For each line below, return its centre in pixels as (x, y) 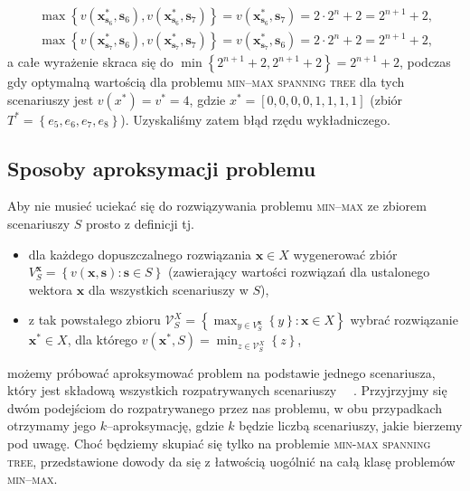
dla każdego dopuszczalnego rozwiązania (140, 254)
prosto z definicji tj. (140, 224)
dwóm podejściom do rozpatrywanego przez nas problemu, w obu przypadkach (225, 407)
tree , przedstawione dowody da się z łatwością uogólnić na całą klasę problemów (231, 461)
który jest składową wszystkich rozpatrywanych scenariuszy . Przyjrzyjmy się (227, 390)
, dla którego (103, 340)
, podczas (425, 62)
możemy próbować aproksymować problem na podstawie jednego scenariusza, (221, 372)
